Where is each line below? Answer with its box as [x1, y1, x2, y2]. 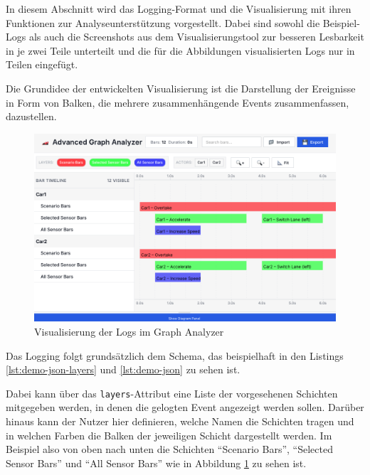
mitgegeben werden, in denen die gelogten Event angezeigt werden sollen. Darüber [6, 400, 364, 415]
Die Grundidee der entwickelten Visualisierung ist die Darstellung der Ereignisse [6, 80, 356, 95]
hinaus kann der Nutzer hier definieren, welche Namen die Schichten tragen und [6, 414, 354, 429]
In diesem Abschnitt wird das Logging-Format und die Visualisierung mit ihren [6, 1, 351, 16]
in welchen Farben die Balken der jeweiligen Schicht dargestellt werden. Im [6, 427, 332, 442]
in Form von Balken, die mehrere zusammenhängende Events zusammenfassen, [6, 95, 349, 110]
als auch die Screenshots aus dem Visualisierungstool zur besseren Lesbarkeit [28, 29, 364, 44]
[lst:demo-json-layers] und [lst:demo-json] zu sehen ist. [6, 362, 240, 377]
